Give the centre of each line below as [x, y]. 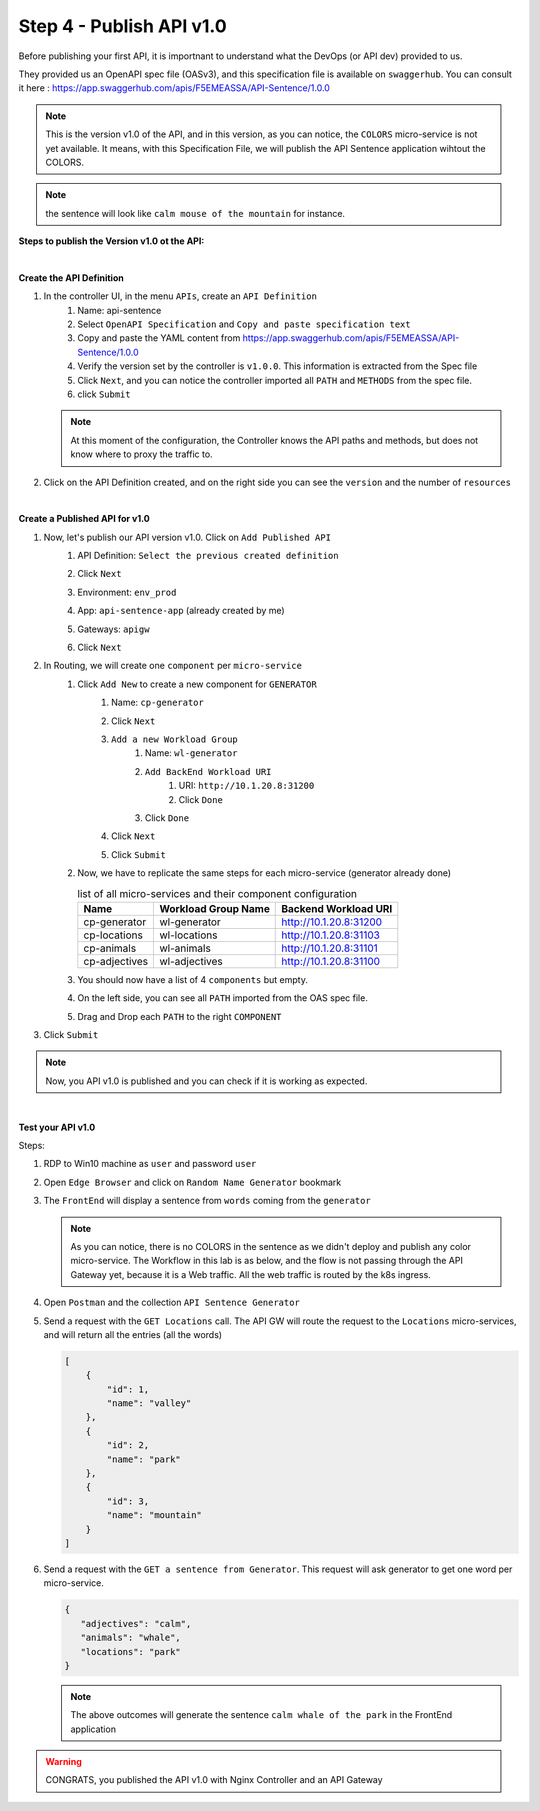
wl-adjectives [191, 961]
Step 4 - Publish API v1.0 [122, 26]
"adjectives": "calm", [136, 1623]
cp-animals [110, 948]
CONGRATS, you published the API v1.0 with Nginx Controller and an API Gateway [214, 1780]
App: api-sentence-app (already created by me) [181, 611]
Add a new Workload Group [175, 739]
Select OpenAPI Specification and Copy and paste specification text [244, 324]
